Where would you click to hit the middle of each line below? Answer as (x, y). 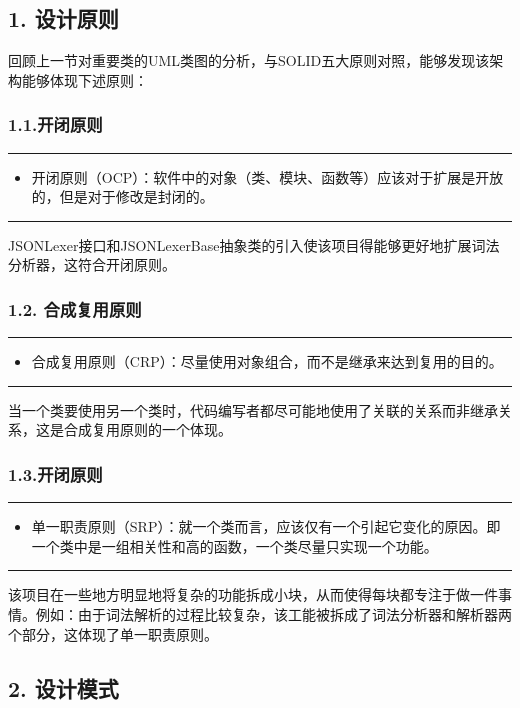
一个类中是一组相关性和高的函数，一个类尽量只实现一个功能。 (234, 545)
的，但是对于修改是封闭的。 (122, 196)
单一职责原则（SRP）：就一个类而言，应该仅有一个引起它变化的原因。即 (266, 526)
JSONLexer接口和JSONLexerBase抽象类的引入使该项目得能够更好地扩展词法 (254, 244)
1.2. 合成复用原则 (75, 308)
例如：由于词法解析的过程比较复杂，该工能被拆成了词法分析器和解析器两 (273, 613)
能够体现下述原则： (84, 79)
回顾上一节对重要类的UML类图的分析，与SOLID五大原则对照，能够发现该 (249, 60)
